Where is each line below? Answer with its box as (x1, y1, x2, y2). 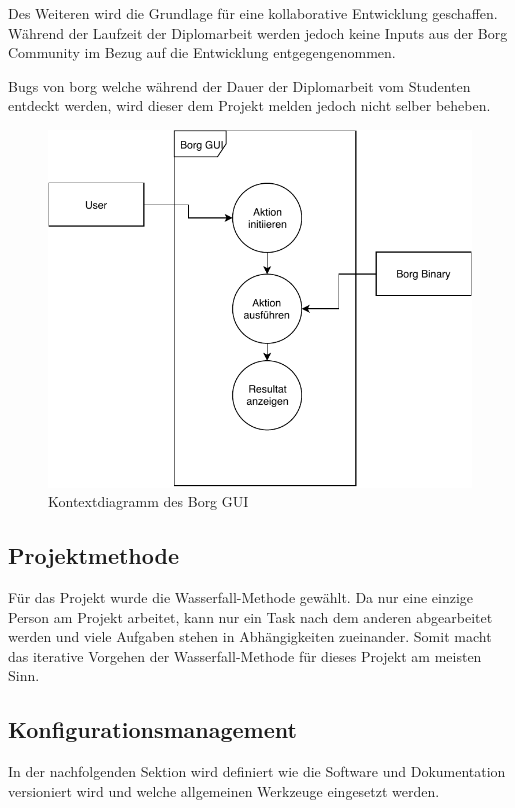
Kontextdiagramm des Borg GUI (48, 491, 249, 512)
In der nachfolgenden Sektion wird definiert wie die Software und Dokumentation (8, 761, 506, 782)
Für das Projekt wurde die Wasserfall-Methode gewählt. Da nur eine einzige (8, 586, 474, 607)
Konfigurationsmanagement (8, 714, 297, 745)
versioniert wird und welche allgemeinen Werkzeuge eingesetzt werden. (8, 780, 440, 801)
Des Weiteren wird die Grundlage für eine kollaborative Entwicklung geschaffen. (8, 3, 498, 23)
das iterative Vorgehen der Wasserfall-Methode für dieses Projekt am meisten (8, 645, 482, 666)
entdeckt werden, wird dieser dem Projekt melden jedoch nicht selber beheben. (8, 95, 491, 116)
